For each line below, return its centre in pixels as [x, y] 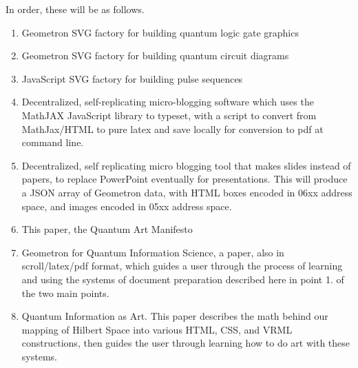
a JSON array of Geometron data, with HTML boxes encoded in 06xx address [187, 192]
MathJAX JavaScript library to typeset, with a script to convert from [169, 115]
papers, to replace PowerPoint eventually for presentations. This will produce [185, 179]
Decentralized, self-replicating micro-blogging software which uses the [168, 102]
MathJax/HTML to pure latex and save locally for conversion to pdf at [172, 129]
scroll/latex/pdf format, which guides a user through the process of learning [182, 266]
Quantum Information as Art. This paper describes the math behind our [175, 316]
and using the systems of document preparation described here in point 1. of [183, 279]
